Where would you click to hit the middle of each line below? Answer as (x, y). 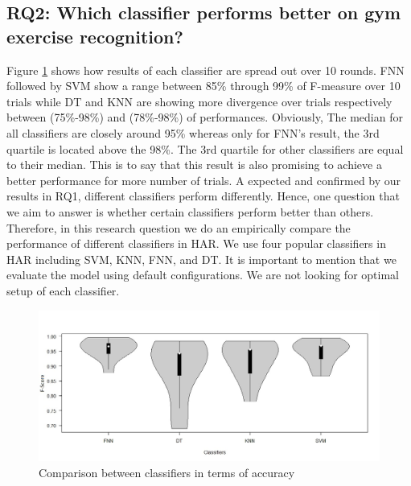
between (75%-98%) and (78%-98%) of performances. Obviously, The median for (205, 117)
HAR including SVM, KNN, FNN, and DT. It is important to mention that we (201, 259)
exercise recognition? (95, 36)
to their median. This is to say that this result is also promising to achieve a (194, 165)
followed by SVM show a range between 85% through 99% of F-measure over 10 (203, 86)
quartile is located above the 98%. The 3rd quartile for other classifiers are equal (205, 148)
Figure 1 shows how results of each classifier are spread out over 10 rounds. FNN (205, 70)
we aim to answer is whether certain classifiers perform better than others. (190, 211)
